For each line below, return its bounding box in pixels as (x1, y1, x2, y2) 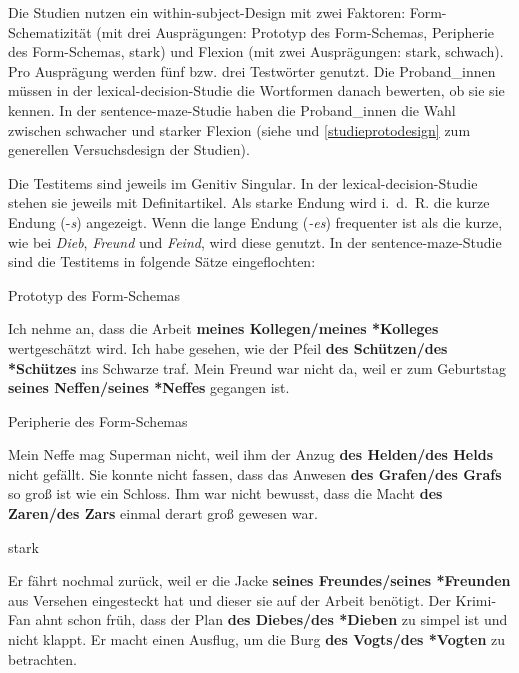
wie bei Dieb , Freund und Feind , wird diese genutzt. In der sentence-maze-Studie (8, 231, 502, 252)
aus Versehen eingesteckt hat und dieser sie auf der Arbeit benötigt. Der (8, 589, 451, 610)
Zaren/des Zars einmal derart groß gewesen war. (8, 503, 318, 524)
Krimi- (455, 589, 497, 610)
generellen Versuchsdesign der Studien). (8, 139, 250, 160)
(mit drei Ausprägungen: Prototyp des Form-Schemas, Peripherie (96, 21, 495, 42)
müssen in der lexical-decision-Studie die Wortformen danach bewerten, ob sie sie (8, 80, 505, 101)
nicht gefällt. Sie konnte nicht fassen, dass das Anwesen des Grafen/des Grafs (8, 463, 502, 484)
